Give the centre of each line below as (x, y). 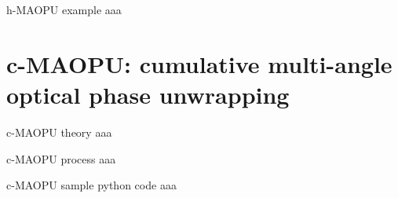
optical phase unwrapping (148, 94)
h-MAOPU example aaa (64, 9)
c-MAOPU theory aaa (59, 132)
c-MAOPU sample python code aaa (91, 185)
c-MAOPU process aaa (61, 158)
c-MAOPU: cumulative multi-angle (199, 63)
